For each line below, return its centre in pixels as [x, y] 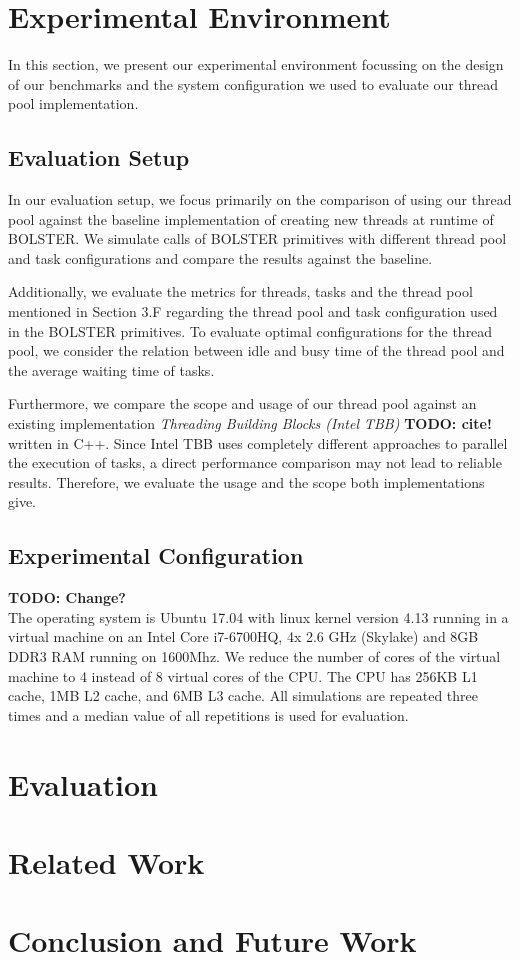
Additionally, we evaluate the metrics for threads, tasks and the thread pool [240, 291]
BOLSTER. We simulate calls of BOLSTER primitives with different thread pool [257, 238]
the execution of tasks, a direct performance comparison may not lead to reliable [255, 462]
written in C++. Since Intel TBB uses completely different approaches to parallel [258, 442]
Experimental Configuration [156, 555]
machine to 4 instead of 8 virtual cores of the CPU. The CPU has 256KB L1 [243, 675]
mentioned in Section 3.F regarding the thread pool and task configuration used [253, 311]
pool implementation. [73, 103]
